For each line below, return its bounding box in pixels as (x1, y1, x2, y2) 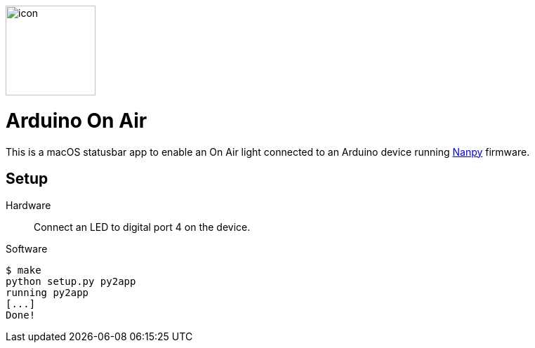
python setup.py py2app (6, 276, 136, 288)
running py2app (6, 287, 89, 299)
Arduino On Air (6, 108, 147, 133)
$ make (6, 265, 41, 276)
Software (6, 243, 48, 255)
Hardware (6, 199, 51, 212)
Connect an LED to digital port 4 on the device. (34, 221, 251, 234)
